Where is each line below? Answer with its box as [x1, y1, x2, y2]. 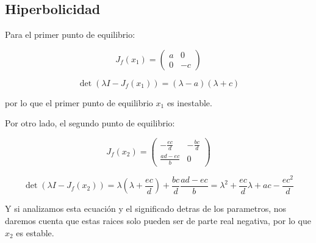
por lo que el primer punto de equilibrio [5, 96, 153, 109]
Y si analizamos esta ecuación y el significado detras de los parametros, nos [5, 202, 287, 215]
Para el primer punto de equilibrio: [5, 28, 135, 41]
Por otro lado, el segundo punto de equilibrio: [5, 117, 175, 129]
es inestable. [167, 96, 212, 109]
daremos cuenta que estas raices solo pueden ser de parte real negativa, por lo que [5, 214, 311, 227]
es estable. [16, 226, 54, 239]
